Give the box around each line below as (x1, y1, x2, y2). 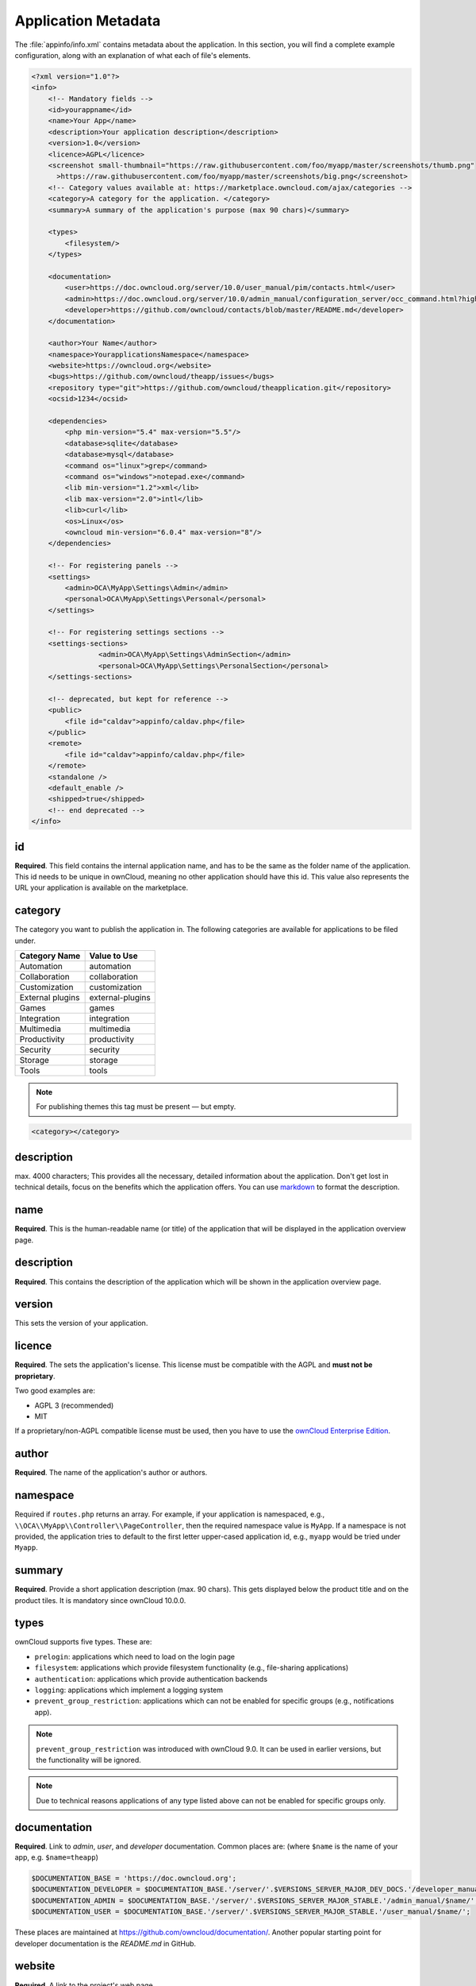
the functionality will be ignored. (36, 1756, 142, 1764)
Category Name (19, 950, 81, 961)
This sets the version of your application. (14, 1319, 148, 1328)
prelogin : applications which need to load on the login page (34, 1652, 236, 1661)
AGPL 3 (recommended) (34, 1401, 114, 1410)
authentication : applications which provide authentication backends (34, 1674, 268, 1683)
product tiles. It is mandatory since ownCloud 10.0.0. (14, 1595, 186, 1605)
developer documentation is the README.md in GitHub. (14, 1938, 197, 1948)
